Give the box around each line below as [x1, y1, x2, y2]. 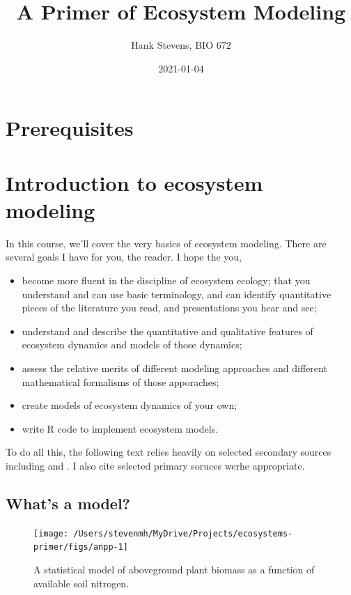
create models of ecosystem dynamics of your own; [22, 398, 237, 412]
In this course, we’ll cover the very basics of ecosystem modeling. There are [6, 235, 327, 250]
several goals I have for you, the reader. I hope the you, [6, 249, 242, 264]
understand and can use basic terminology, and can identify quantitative [22, 286, 331, 301]
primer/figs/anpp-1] [33, 542, 129, 552]
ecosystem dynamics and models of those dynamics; [22, 337, 242, 352]
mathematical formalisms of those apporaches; [22, 374, 219, 389]
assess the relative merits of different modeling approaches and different [22, 360, 327, 375]
